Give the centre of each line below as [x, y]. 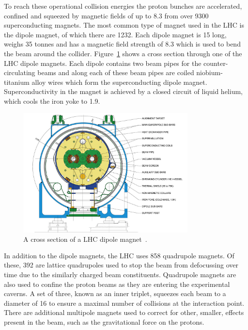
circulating [20, 72]
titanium [17, 82]
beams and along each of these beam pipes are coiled [116, 72]
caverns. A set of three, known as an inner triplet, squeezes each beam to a [115, 293]
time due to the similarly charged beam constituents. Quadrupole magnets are [120, 274]
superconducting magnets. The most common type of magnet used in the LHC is [124, 25]
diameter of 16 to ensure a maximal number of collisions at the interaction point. [124, 303]
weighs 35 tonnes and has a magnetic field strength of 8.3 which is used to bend [122, 44]
